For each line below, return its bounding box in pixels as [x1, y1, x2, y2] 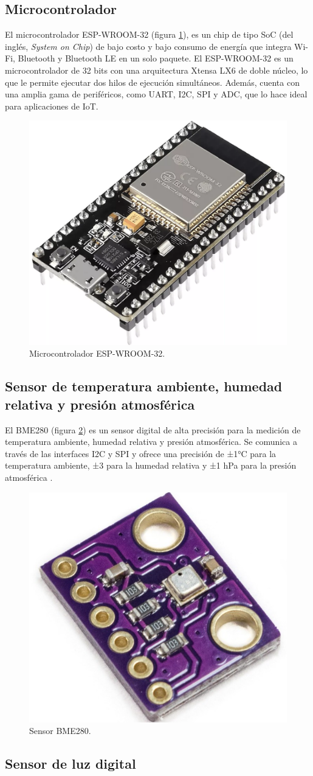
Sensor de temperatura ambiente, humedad [5, 377, 283, 396]
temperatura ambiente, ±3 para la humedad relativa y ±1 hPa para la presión [5, 459, 297, 472]
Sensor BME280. [29, 724, 91, 737]
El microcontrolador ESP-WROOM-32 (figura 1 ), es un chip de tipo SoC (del [5, 28, 294, 41]
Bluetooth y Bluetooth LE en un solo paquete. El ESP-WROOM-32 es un [18, 52, 294, 65]
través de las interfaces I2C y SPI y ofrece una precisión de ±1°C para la [5, 447, 277, 460]
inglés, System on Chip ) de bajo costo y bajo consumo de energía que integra [5, 40, 292, 52]
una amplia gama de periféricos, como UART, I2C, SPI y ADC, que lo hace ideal [5, 88, 308, 100]
